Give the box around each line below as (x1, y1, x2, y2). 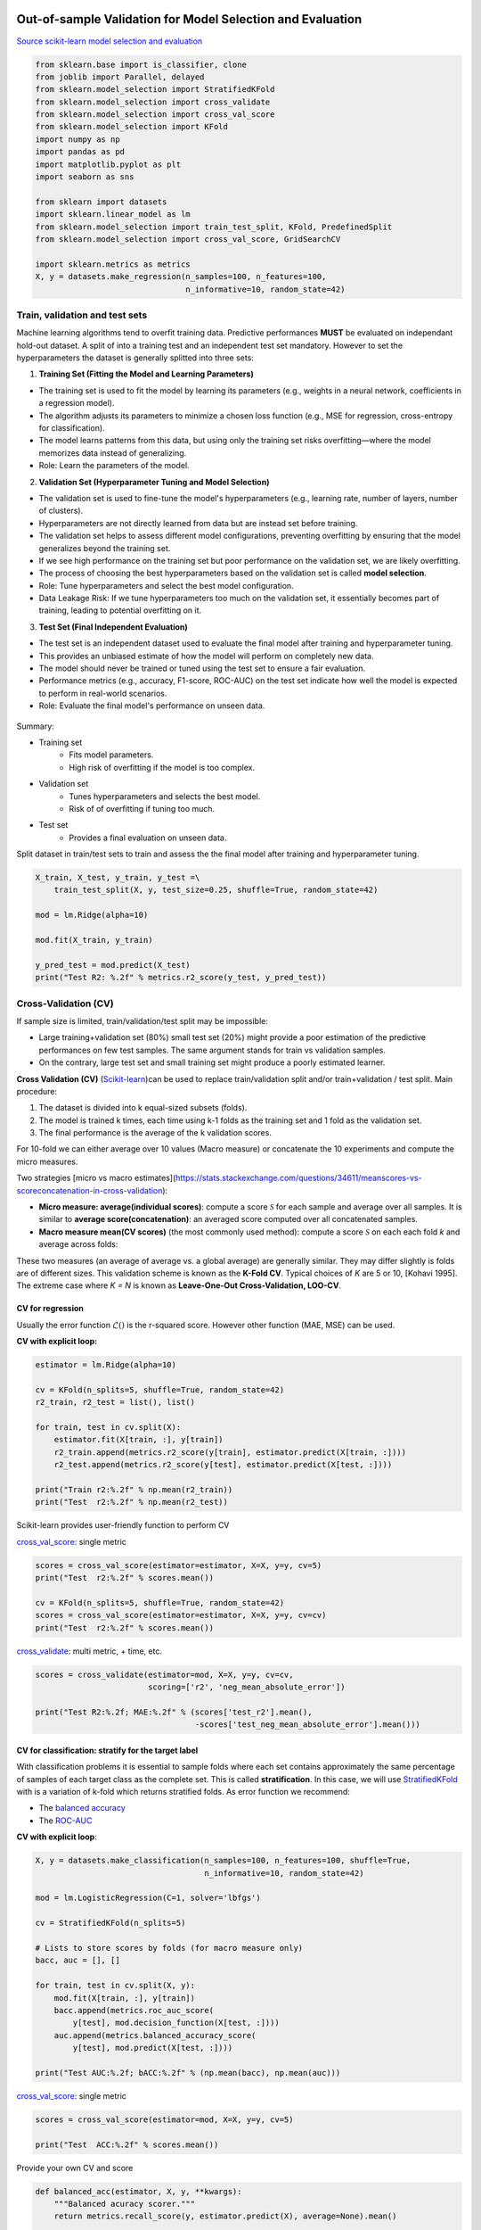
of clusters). (38, 505, 84, 516)
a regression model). (38, 398, 115, 409)
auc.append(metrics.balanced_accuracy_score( (53, 2030, 257, 2040)
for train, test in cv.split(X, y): (35, 1980, 196, 1991)
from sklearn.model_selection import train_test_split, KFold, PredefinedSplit (35, 221, 393, 232)
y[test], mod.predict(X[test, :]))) (72, 2043, 233, 2053)
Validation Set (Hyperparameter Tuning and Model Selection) (38, 476, 270, 487)
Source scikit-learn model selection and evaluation (16, 36, 203, 46)
